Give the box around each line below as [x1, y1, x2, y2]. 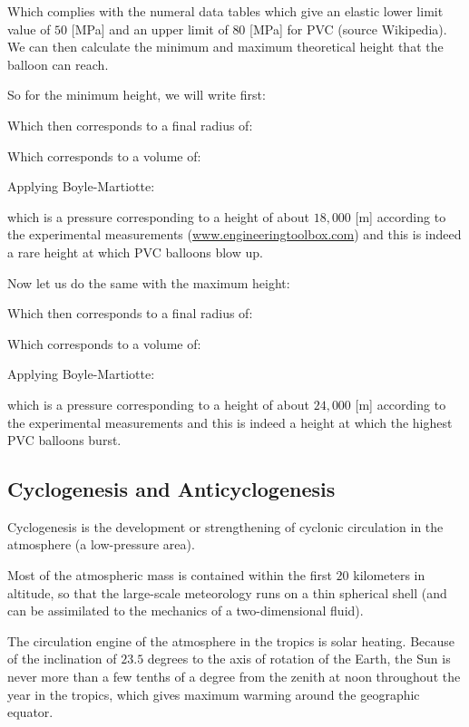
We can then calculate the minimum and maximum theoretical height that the [7, 37, 444, 56]
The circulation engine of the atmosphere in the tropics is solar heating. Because [7, 631, 455, 650]
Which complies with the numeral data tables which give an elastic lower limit [7, 2, 444, 20]
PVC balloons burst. [7, 431, 122, 450]
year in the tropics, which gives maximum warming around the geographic [7, 684, 420, 703]
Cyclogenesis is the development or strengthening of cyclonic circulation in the [7, 517, 444, 536]
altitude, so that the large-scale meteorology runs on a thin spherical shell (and [7, 583, 447, 602]
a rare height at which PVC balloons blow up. [7, 242, 263, 261]
